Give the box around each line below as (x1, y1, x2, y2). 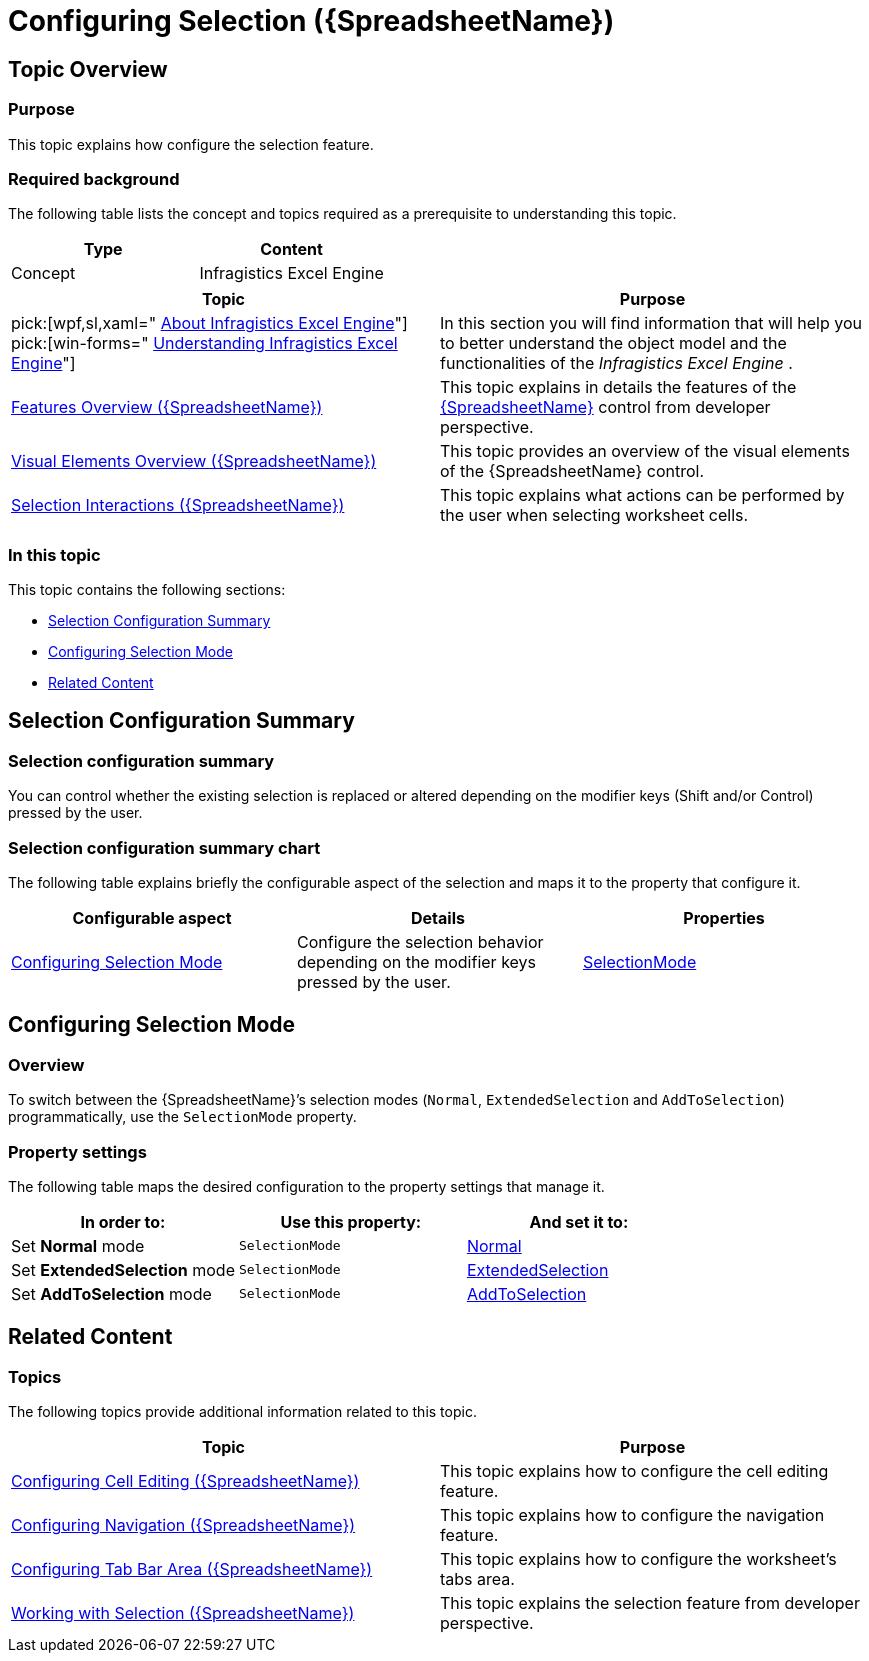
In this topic (8, 544, 101, 565)
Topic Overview (8, 56, 168, 82)
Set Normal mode (11, 1235, 145, 1256)
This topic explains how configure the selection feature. (8, 135, 374, 153)
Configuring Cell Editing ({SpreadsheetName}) (11, 1471, 360, 1492)
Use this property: (280, 1211, 422, 1232)
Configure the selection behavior (296, 932, 544, 953)
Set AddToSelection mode (11, 1283, 212, 1304)
